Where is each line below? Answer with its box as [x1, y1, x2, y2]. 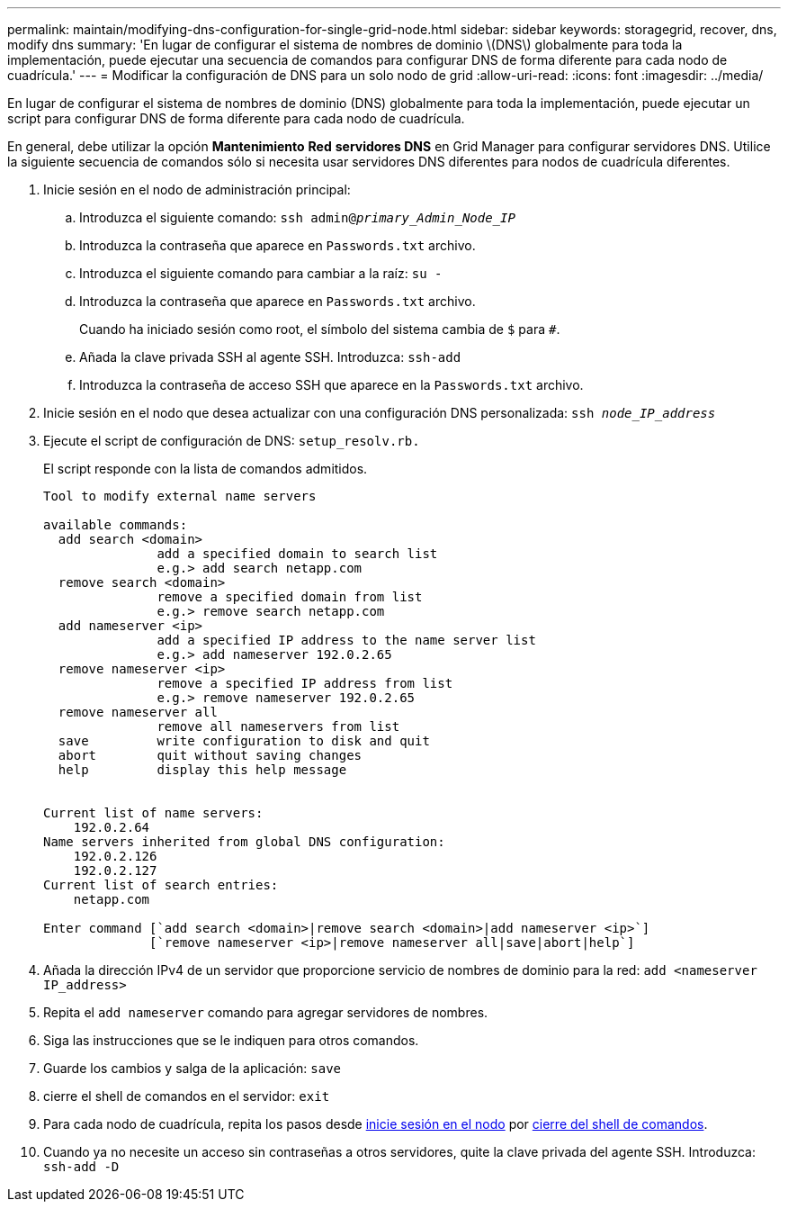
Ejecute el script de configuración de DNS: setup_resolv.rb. [43, 433, 420, 448]
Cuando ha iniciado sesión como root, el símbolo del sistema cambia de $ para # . [79, 321, 560, 337]
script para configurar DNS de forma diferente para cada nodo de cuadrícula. [7, 111, 465, 126]
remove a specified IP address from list [157, 676, 453, 690]
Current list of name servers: [43, 806, 264, 820]
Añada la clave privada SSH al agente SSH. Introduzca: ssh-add [79, 349, 461, 365]
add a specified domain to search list [157, 546, 438, 561]
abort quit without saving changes [58, 748, 363, 762]
